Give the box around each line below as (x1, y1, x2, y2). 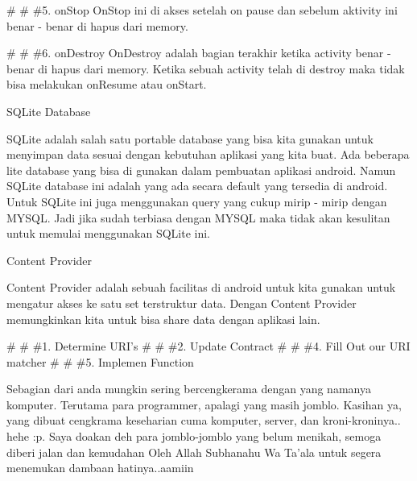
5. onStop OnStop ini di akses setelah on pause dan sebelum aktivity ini (42, 2, 398, 18)
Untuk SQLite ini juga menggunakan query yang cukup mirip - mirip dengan (6, 193, 387, 209)
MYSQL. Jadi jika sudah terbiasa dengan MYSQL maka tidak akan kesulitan (6, 209, 390, 226)
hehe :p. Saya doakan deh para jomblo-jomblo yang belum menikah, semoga (6, 428, 382, 445)
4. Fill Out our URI (312, 338, 411, 355)
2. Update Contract (177, 338, 274, 355)
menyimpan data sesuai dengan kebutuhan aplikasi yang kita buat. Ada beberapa (6, 146, 410, 163)
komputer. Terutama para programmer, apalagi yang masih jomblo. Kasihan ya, (6, 396, 402, 413)
